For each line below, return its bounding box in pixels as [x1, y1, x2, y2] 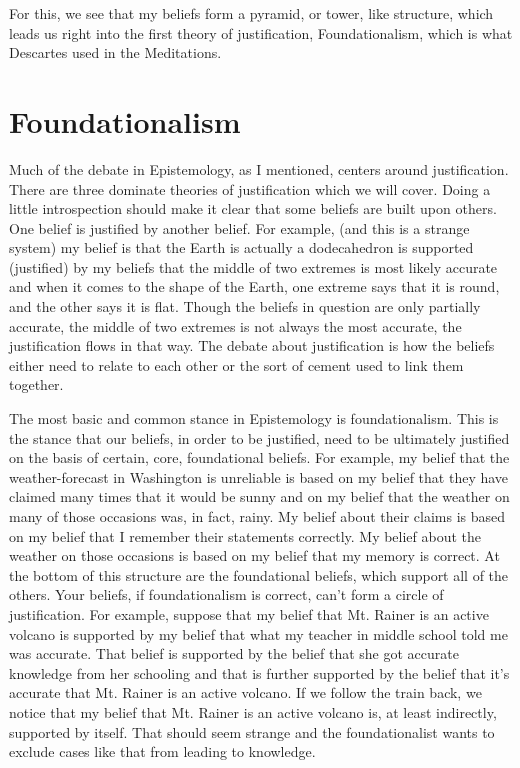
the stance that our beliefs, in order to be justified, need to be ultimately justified [9, 427, 510, 448]
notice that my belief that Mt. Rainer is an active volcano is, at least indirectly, [9, 701, 497, 722]
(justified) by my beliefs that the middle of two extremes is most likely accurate [9, 256, 498, 277]
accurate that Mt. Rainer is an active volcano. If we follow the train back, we [9, 682, 482, 703]
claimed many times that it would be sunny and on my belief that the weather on [9, 486, 510, 507]
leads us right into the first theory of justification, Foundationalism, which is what [9, 22, 513, 43]
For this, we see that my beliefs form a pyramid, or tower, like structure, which [9, 3, 494, 23]
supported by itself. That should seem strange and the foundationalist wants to [9, 721, 495, 742]
